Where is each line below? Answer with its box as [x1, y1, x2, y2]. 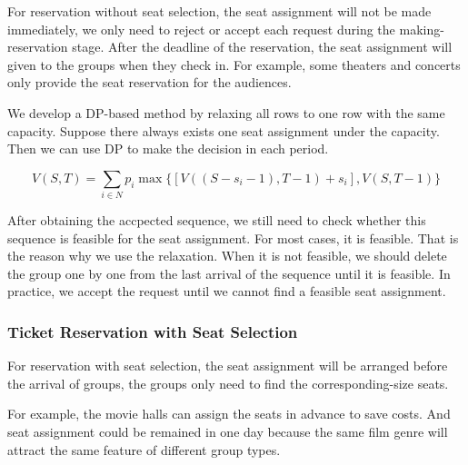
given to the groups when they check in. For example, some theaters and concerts [7, 54, 461, 74]
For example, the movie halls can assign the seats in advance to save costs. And [7, 404, 451, 423]
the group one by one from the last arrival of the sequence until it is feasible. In [7, 263, 451, 282]
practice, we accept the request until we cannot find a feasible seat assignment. [7, 282, 446, 301]
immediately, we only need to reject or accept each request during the [7, 19, 395, 38]
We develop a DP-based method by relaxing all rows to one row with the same [7, 103, 445, 122]
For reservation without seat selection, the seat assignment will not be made [7, 2, 432, 20]
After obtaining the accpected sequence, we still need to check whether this [7, 211, 426, 230]
